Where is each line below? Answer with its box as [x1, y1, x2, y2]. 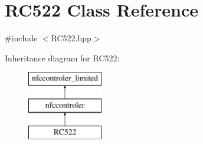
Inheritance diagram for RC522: [5, 51, 120, 64]
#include [5, 32, 38, 44]
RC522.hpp [51, 32, 91, 44]
